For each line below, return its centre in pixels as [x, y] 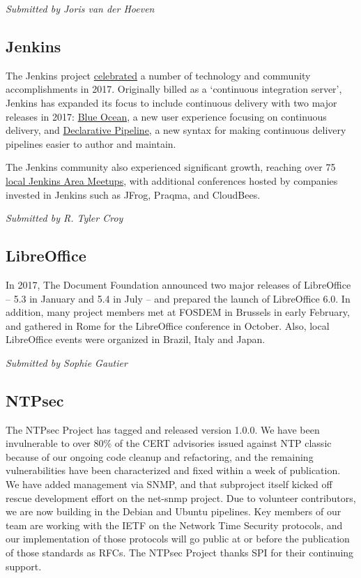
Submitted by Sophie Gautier [67, 362]
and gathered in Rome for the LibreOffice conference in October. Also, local [168, 325]
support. [24, 566]
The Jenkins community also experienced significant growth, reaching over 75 [171, 167]
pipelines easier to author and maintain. [91, 143]
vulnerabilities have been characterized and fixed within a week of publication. [173, 470]
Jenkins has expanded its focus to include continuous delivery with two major [171, 102]
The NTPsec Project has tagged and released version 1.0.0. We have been [163, 429]
